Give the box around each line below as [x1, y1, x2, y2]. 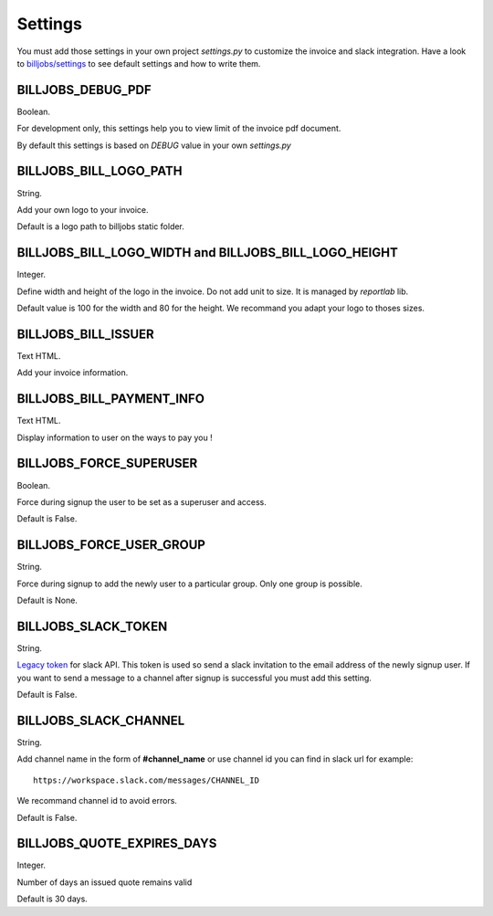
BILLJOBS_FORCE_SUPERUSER [16, 456, 198, 471]
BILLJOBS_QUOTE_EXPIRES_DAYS [16, 836, 217, 851]
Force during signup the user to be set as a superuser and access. [16, 496, 267, 507]
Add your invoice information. [16, 367, 129, 378]
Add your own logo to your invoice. [16, 204, 150, 215]
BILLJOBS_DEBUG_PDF [16, 82, 152, 98]
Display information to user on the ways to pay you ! [16, 432, 214, 443]
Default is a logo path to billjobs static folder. [16, 221, 184, 232]
